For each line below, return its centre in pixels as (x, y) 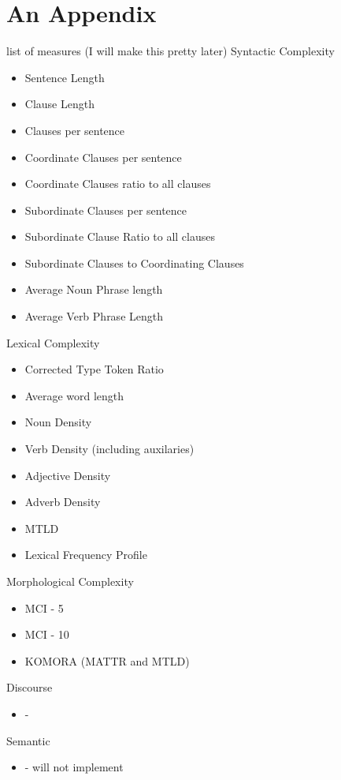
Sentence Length (65, 77)
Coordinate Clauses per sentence (103, 157)
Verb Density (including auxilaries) (109, 449)
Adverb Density (63, 502)
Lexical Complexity (53, 342)
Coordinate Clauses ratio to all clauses (118, 184)
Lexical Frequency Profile (86, 555)
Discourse (30, 687)
